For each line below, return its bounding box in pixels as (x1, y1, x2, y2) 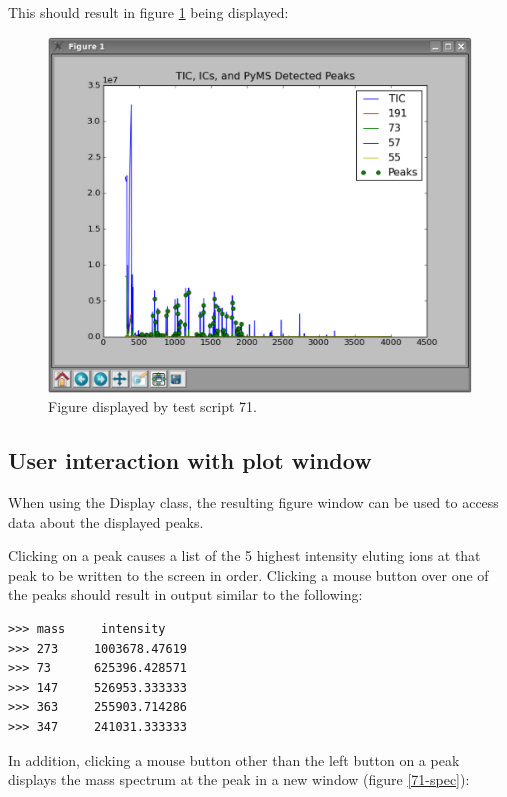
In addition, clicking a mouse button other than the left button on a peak (8, 749, 460, 770)
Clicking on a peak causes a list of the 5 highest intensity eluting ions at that (8, 545, 481, 566)
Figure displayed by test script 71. (48, 396, 257, 417)
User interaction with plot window (8, 445, 372, 476)
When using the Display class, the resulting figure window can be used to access (8, 492, 499, 513)
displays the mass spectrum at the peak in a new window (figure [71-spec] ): (8, 769, 470, 790)
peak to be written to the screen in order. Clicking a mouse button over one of (8, 564, 489, 585)
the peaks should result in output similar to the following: (8, 584, 363, 605)
